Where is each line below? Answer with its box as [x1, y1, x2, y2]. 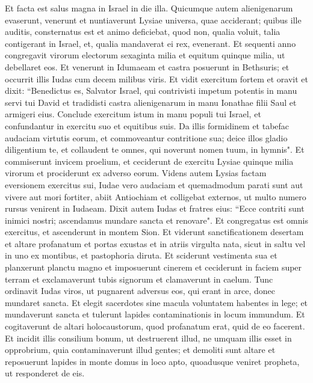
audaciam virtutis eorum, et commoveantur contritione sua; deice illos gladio [5, 131, 288, 144]
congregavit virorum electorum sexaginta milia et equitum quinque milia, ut [5, 49, 285, 61]
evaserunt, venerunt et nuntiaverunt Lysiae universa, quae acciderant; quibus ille [5, 13, 302, 26]
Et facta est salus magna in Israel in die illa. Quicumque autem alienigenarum [5, 2, 293, 14]
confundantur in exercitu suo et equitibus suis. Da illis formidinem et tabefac [5, 119, 290, 132]
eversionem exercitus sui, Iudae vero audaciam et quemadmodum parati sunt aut [5, 178, 303, 191]
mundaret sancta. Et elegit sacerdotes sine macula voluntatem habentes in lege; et [5, 296, 308, 308]
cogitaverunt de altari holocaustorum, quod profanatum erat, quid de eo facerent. [5, 320, 305, 332]
